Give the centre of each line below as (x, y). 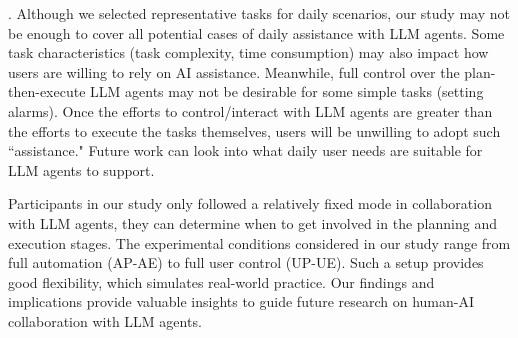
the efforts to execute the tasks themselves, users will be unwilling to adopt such (254, 130)
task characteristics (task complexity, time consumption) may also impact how (248, 52)
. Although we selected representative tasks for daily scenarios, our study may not (259, 13)
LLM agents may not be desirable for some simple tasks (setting (287, 91)
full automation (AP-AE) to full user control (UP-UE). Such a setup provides (246, 262)
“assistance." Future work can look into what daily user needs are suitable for (245, 150)
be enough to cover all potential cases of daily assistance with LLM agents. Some (256, 32)
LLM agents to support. (81, 169)
